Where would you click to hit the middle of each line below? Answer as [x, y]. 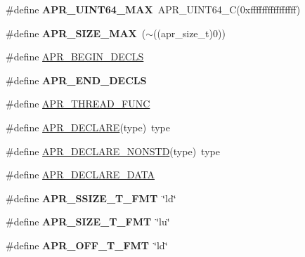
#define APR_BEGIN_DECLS [75, 57]
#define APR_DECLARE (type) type [88, 127]
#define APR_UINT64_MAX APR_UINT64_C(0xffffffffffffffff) [153, 9]
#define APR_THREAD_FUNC [78, 104]
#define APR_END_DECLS [76, 80]
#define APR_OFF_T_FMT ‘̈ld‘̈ [87, 245]
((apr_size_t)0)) [189, 33]
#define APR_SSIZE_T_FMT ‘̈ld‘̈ [91, 198]
